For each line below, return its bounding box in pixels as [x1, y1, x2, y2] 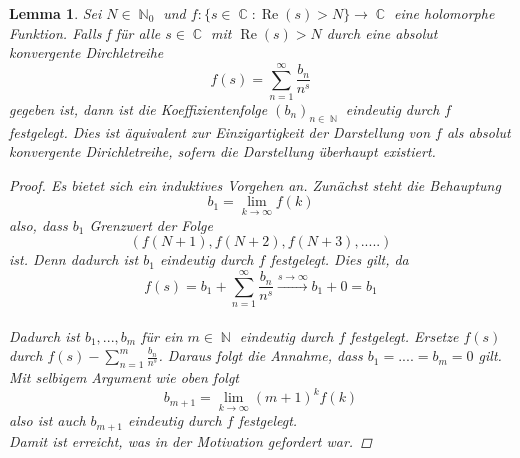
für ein [141, 325, 183, 346]
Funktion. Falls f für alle [9, 22, 161, 43]
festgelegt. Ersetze [350, 325, 459, 346]
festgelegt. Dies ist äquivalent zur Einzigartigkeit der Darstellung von [9, 121, 431, 142]
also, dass [9, 214, 68, 235]
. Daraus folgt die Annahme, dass [158, 345, 363, 366]
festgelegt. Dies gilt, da [270, 249, 409, 270]
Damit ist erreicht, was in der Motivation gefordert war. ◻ [9, 430, 372, 451]
